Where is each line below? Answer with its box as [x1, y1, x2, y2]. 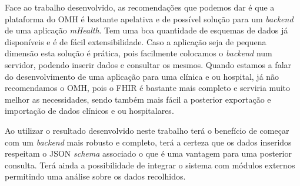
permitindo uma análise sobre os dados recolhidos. [5, 170, 186, 182]
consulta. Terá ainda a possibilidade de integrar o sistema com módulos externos [5, 158, 295, 171]
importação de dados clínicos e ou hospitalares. [5, 104, 174, 117]
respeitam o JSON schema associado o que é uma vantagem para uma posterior [5, 147, 292, 160]
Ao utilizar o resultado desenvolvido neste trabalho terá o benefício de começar [5, 124, 289, 136]
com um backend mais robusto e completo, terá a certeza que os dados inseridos [5, 136, 292, 148]
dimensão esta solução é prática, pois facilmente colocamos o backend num [5, 47, 272, 59]
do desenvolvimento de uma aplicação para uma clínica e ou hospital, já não [5, 70, 279, 82]
